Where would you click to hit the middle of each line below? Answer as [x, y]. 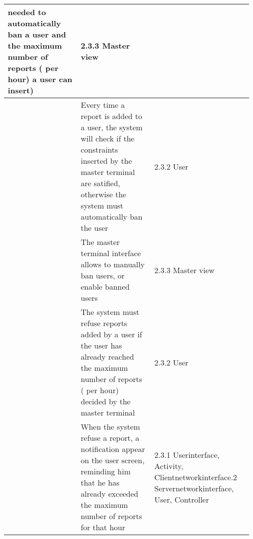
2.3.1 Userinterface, [187, 454]
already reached [108, 356]
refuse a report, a [110, 438]
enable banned [105, 287]
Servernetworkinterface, [194, 488]
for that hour [103, 527]
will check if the [108, 138]
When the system [110, 426]
